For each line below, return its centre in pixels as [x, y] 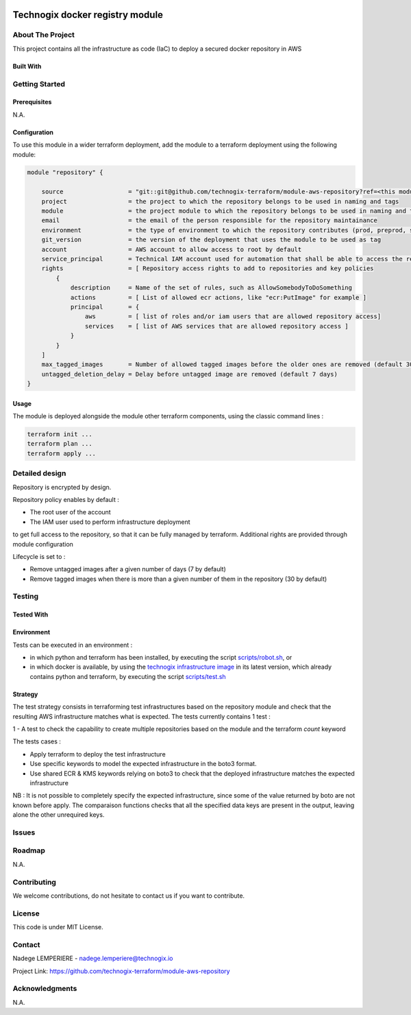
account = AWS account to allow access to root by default [172, 249]
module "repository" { [65, 172]
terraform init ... [60, 434]
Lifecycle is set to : [39, 556]
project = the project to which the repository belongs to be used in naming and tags [220, 201]
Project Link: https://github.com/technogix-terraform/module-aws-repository [121, 971]
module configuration [43, 544]
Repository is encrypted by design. [62, 487]
